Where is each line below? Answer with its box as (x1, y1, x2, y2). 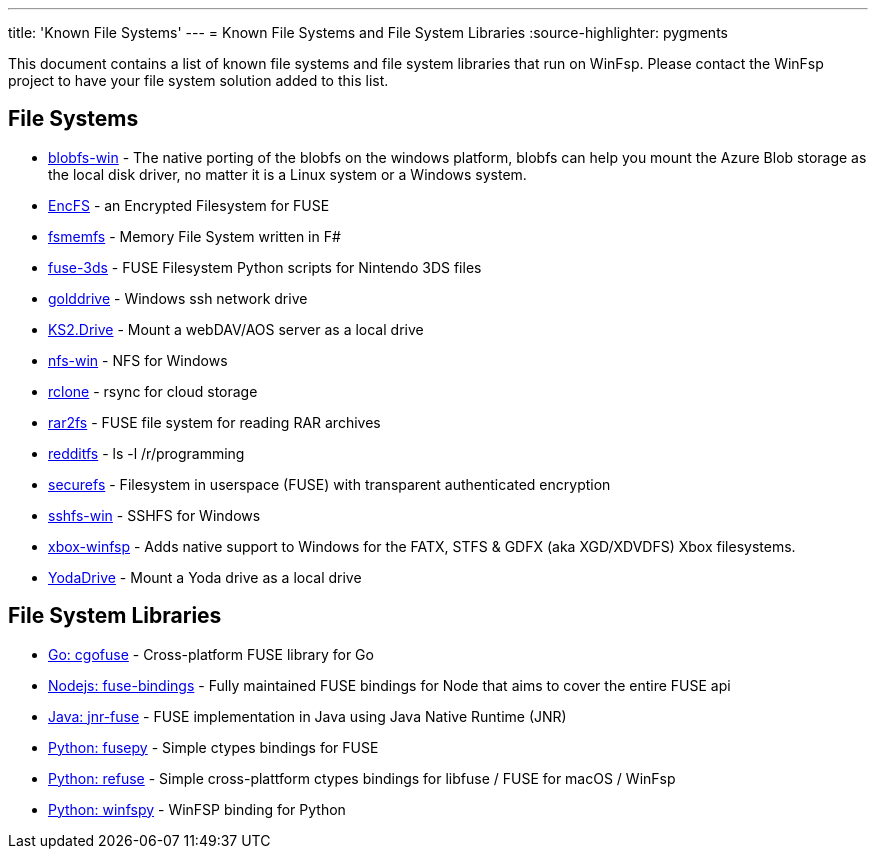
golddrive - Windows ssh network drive (48, 289, 308, 307)
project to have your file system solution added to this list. (8, 72, 389, 89)
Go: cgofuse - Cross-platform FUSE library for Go (48, 645, 374, 663)
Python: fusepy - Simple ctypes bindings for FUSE (48, 738, 379, 756)
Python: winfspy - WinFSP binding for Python (48, 800, 346, 818)
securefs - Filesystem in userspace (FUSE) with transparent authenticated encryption (48, 475, 611, 493)
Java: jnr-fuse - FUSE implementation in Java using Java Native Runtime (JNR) (48, 707, 567, 725)
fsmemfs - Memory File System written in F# (48, 227, 341, 245)
